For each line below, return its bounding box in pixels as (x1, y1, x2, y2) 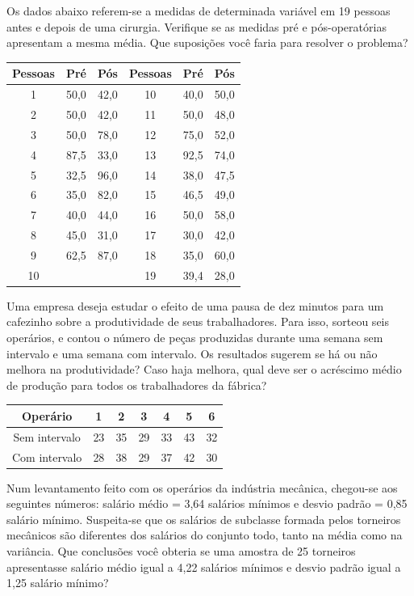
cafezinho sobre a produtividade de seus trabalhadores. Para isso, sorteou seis (6, 313, 390, 330)
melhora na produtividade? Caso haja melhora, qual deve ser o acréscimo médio (6, 361, 402, 378)
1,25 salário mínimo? (6, 574, 109, 591)
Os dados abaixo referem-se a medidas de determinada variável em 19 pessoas (6, 2, 391, 19)
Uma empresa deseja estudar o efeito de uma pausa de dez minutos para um (6, 297, 384, 314)
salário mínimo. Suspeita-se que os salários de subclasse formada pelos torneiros (6, 510, 401, 527)
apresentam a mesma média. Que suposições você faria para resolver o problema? (6, 34, 408, 51)
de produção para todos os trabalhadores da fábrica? (6, 376, 267, 393)
